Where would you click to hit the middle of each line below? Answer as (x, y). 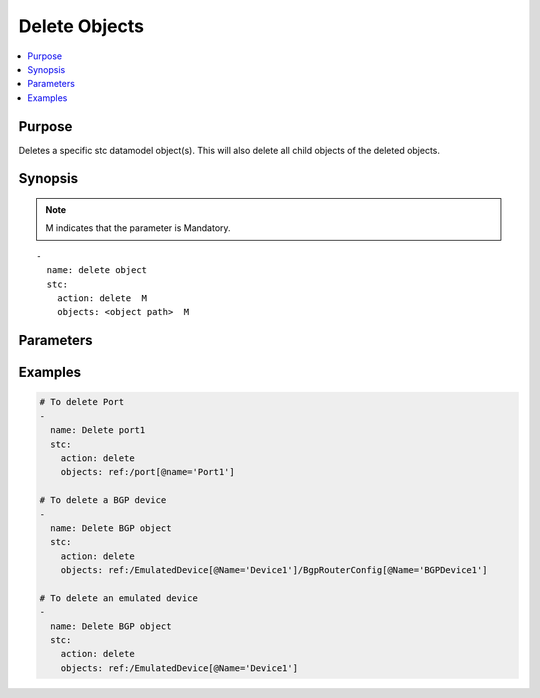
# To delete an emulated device (119, 598)
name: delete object (97, 270)
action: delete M (102, 298)
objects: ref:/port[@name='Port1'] (147, 472)
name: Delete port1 (98, 430)
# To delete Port (82, 402)
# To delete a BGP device (103, 500)
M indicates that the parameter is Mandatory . (138, 228)
